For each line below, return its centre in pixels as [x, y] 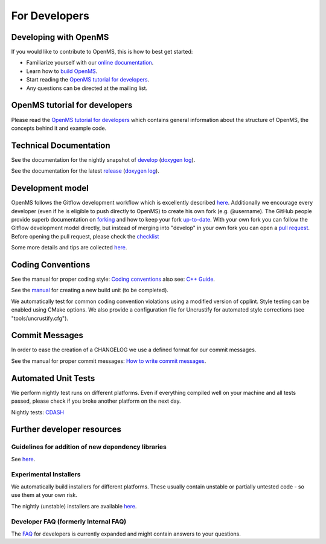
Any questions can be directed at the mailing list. [87, 88]
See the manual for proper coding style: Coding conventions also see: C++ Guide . [113, 279]
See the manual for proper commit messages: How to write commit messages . [109, 361]
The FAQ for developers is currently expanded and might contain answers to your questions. [126, 534]
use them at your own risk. [44, 495]
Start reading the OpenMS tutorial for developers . [88, 80]
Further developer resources [66, 430]
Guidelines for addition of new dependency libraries [89, 447]
